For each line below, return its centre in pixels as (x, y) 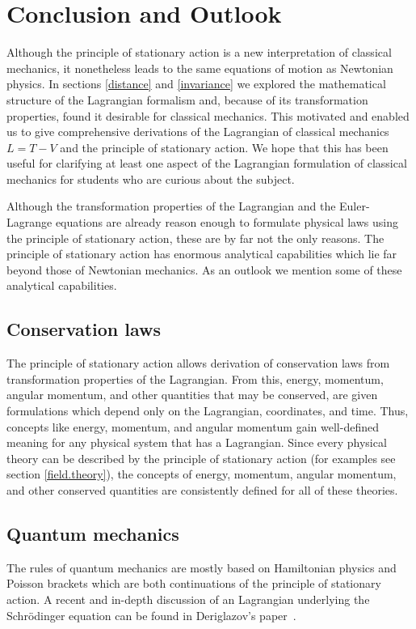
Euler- (355, 206)
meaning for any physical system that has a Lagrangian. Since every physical (197, 442)
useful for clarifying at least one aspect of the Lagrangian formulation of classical (207, 163)
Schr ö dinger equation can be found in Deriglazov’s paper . (151, 615)
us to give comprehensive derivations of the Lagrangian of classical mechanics (198, 132)
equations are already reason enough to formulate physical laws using (227, 222)
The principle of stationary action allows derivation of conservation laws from (198, 363)
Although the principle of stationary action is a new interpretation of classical (199, 52)
